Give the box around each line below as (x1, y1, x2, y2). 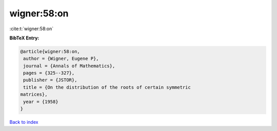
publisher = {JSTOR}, (23, 77, 77, 83)
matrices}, (20, 92, 48, 97)
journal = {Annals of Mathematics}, (23, 63, 115, 69)
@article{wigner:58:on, (20, 49, 81, 54)
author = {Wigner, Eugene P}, (23, 56, 100, 61)
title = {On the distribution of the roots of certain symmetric (23, 84, 191, 90)
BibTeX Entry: (9, 35, 39, 41)
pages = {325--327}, (23, 70, 75, 76)
